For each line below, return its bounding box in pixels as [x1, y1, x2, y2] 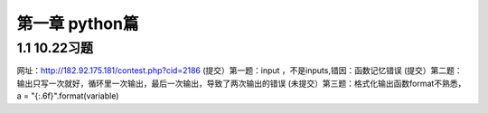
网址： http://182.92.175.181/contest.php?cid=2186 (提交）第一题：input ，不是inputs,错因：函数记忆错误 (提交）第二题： [16, 65, 463, 76]
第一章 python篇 [16, 14, 139, 33]
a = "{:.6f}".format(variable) [16, 90, 119, 101]
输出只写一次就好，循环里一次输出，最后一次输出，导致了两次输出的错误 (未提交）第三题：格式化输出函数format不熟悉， [16, 78, 466, 89]
